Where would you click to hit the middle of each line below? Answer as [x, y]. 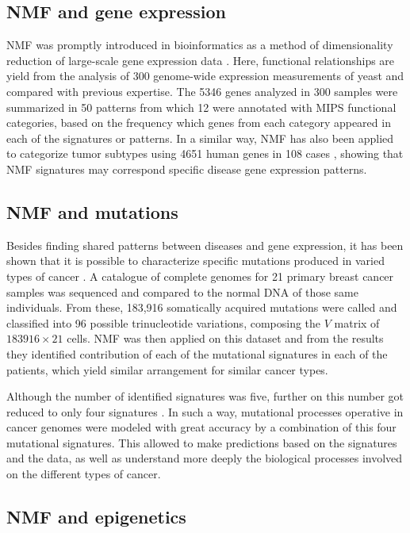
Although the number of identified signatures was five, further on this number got [205, 396]
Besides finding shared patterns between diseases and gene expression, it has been [205, 245]
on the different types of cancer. [84, 474]
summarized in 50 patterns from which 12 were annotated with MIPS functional [201, 107]
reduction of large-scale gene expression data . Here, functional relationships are [201, 60]
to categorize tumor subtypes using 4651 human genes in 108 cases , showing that [205, 153]
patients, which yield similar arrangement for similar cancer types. [167, 369]
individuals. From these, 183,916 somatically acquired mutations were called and [202, 307]
